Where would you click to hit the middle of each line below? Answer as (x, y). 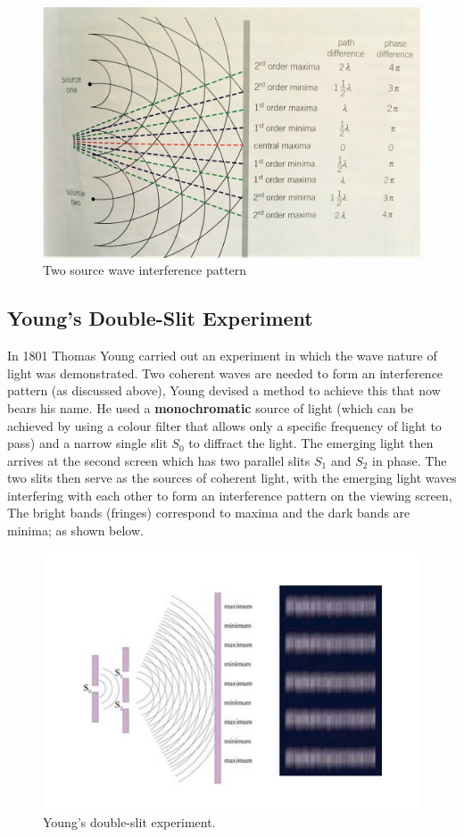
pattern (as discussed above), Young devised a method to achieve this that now (224, 390)
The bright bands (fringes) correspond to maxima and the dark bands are (209, 513)
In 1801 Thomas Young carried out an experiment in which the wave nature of (222, 356)
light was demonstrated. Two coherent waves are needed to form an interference (225, 373)
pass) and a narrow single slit (87, 443)
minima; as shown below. (75, 530)
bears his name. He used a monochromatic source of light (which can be (210, 407)
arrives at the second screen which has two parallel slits (159, 460)
